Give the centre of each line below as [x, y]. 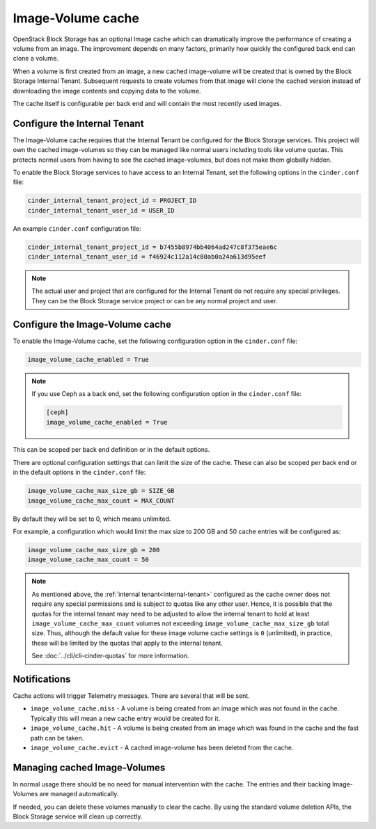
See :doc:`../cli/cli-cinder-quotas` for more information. [110, 656]
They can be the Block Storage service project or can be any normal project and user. [155, 301]
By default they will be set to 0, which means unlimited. [92, 519]
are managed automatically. [79, 794]
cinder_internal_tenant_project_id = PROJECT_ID [112, 201]
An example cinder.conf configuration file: [77, 228]
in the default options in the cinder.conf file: [79, 472]
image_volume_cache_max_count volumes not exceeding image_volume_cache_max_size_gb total [180, 623]
